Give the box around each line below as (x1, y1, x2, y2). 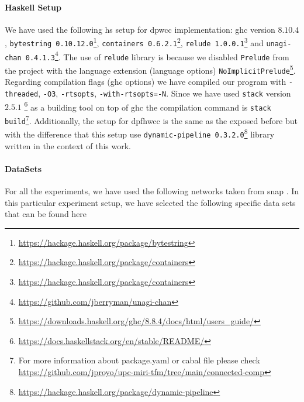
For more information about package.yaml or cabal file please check (18, 354, 260, 366)
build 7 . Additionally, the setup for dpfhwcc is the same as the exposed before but (5, 112, 298, 126)
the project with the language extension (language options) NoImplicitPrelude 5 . (5, 63, 296, 76)
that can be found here (5, 208, 87, 220)
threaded (5, 90, 39, 98)
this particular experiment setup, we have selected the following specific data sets (5, 196, 296, 208)
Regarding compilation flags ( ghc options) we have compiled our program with (5, 75, 286, 88)
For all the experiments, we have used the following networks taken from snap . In (5, 184, 299, 197)
